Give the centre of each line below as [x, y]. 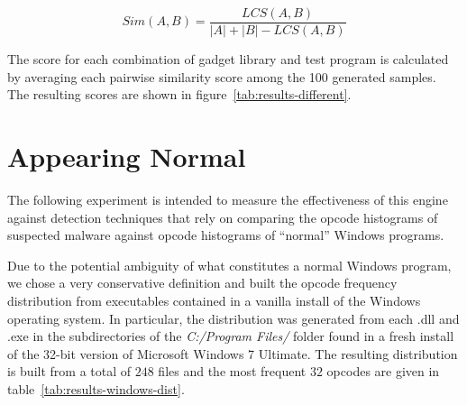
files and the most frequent [232, 371]
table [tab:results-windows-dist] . [96, 388]
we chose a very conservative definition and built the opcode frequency [202, 283]
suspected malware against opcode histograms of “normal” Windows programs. [226, 235]
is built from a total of [69, 371]
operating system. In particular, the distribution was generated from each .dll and [233, 318]
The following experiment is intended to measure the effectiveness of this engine [228, 199]
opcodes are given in [383, 371]
